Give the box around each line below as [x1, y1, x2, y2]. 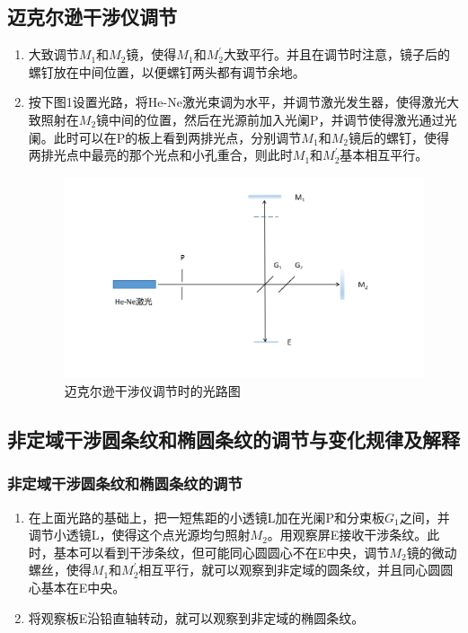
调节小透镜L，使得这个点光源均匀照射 [28, 525, 251, 544]
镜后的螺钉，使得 [348, 127, 449, 146]
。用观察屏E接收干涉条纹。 [267, 525, 428, 544]
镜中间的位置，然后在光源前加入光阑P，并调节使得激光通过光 [96, 110, 457, 128]
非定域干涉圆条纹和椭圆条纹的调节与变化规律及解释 [7, 426, 460, 453]
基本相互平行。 [340, 145, 428, 164]
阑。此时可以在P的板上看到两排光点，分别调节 [28, 127, 302, 146]
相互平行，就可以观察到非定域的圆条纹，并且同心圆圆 [138, 560, 454, 579]
